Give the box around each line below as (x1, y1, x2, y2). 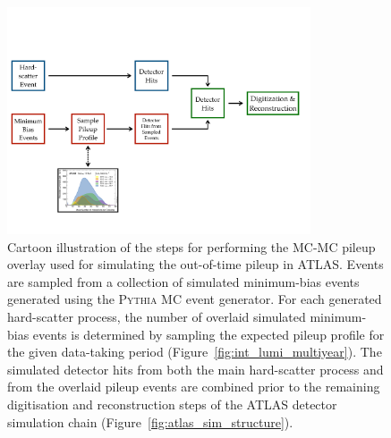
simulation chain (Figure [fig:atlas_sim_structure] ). (7, 412, 293, 431)
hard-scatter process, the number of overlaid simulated (7, 307, 306, 326)
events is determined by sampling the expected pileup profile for (32, 324, 385, 343)
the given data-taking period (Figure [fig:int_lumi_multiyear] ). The (7, 342, 382, 361)
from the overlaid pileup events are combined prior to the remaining (7, 377, 380, 396)
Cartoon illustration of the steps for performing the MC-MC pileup (7, 237, 376, 256)
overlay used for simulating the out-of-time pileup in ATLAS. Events (7, 255, 384, 274)
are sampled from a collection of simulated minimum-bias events (7, 272, 360, 291)
